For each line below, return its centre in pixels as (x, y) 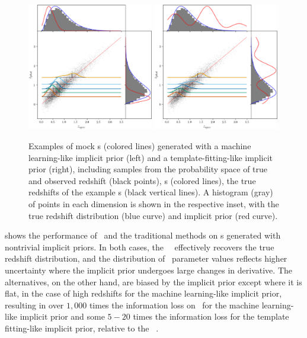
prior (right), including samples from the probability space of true (148, 169)
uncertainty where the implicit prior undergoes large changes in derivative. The (148, 270)
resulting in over (34, 305)
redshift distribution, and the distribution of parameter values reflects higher (146, 258)
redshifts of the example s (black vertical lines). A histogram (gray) (151, 192)
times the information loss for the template (211, 316)
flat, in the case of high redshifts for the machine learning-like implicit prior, (143, 293)
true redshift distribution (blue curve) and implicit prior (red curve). (153, 215)
